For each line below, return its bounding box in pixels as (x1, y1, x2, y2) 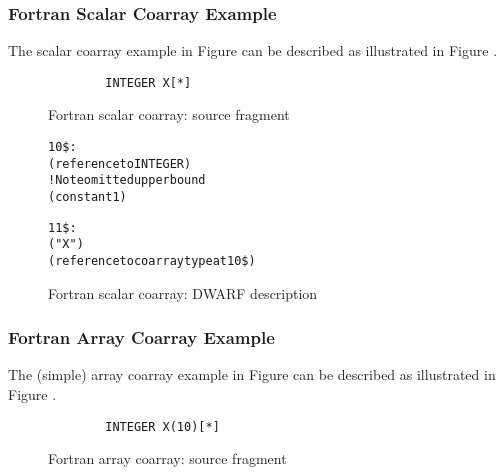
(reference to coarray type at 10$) (48, 254, 256, 268)
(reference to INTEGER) (48, 156, 192, 171)
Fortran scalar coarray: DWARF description (48, 282, 318, 303)
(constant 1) (48, 190, 127, 205)
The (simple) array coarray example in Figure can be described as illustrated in (8, 364, 496, 385)
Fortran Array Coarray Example (8, 325, 275, 350)
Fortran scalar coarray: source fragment (48, 104, 290, 125)
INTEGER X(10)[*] (105, 419, 220, 434)
